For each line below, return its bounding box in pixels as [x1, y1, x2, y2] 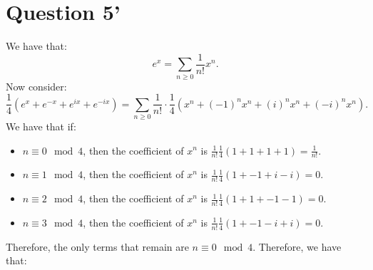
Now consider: [6, 78, 67, 93]
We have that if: [6, 118, 76, 133]
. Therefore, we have [252, 239, 342, 254]
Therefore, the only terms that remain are [6, 239, 189, 254]
